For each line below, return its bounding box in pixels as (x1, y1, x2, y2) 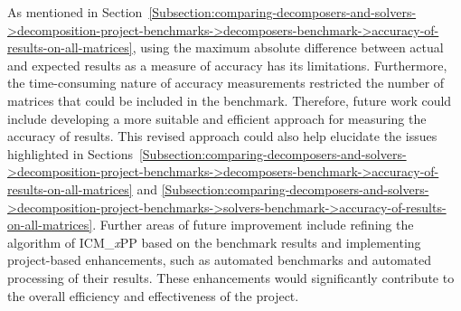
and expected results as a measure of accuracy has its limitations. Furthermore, (7, 55, 447, 74)
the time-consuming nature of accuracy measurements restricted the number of (7, 73, 445, 92)
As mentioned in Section (7, 3, 143, 21)
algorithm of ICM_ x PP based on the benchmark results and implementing (7, 232, 421, 251)
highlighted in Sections (7, 144, 133, 163)
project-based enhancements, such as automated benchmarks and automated (7, 250, 432, 269)
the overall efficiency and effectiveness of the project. (7, 286, 299, 305)
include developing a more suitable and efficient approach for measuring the (7, 108, 427, 127)
